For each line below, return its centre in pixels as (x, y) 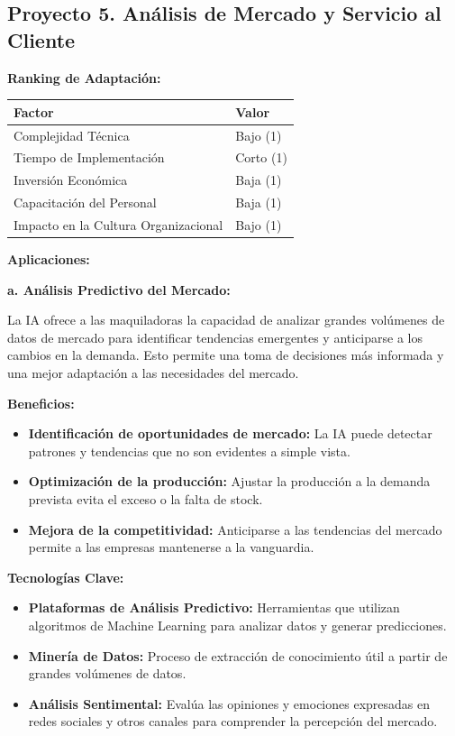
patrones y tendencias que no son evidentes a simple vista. (189, 451)
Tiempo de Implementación (89, 157)
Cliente (41, 39)
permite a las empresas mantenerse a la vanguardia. (171, 547)
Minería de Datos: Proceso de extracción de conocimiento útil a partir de (238, 655)
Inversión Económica (71, 180)
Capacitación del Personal (85, 202)
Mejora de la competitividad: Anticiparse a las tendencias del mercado (235, 529)
